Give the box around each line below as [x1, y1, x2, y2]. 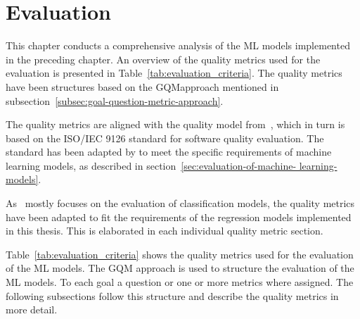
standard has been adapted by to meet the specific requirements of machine [6, 144, 332, 159]
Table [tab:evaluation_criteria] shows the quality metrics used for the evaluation [6, 246, 354, 261]
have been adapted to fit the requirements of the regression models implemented [6, 209, 352, 224]
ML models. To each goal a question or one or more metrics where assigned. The [6, 275, 354, 289]
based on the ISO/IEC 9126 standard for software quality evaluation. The [6, 130, 324, 145]
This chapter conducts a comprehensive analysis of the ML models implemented [6, 38, 350, 53]
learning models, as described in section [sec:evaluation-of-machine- [6, 158, 297, 173]
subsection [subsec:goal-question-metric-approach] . [6, 93, 224, 108]
